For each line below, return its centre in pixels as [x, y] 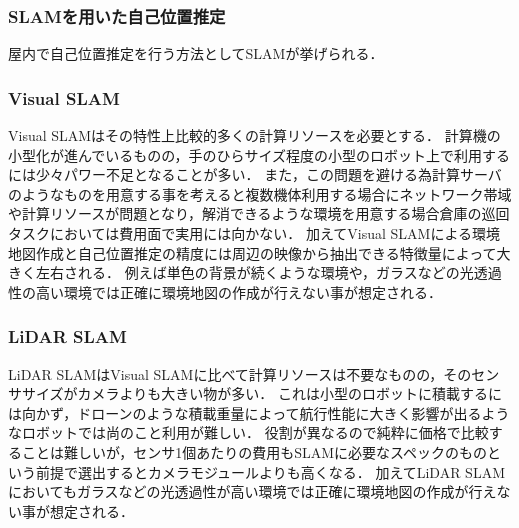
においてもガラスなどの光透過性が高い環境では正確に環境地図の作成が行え [252, 491]
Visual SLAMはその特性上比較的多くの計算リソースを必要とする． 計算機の [254, 135]
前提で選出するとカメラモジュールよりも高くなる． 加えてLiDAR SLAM [270, 471]
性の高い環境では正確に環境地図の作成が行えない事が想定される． [225, 291]
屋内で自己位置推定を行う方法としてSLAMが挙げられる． [196, 53]
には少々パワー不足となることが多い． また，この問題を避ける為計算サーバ [255, 174]
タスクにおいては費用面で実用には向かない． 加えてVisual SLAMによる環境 [254, 233]
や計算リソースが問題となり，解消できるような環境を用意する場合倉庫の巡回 [259, 213]
